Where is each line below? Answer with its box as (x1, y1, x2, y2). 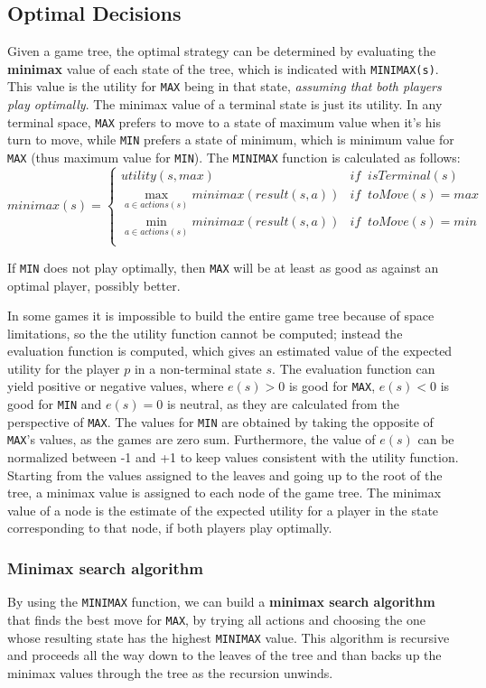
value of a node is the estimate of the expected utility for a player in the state (7, 500, 439, 519)
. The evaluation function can (272, 358, 435, 377)
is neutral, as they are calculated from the (166, 395, 399, 414)
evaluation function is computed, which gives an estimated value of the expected (7, 341, 453, 360)
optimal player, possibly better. (7, 275, 181, 294)
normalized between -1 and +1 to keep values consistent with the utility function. (7, 448, 459, 467)
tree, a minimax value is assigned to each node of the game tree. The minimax (7, 483, 442, 502)
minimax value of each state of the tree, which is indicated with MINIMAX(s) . (7, 59, 439, 78)
